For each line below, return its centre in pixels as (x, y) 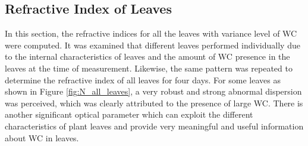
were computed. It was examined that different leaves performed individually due (153, 45)
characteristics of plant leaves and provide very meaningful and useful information (154, 126)
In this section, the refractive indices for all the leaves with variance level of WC (151, 33)
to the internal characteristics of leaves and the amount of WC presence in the (147, 56)
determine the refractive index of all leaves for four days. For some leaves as (143, 80)
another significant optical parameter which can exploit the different (129, 114)
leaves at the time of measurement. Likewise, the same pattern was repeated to (149, 68)
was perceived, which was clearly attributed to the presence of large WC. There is (154, 103)
